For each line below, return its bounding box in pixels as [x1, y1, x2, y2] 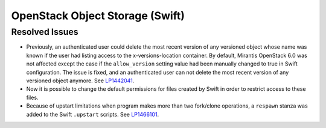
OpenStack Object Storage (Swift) [11, 9, 185, 22]
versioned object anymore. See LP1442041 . [26, 77, 135, 84]
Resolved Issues [11, 26, 78, 37]
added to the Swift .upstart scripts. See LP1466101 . [26, 111, 159, 118]
